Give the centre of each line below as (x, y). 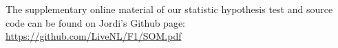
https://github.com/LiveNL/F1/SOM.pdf (94, 36)
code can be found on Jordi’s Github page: (96, 22)
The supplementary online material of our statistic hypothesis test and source (169, 9)
